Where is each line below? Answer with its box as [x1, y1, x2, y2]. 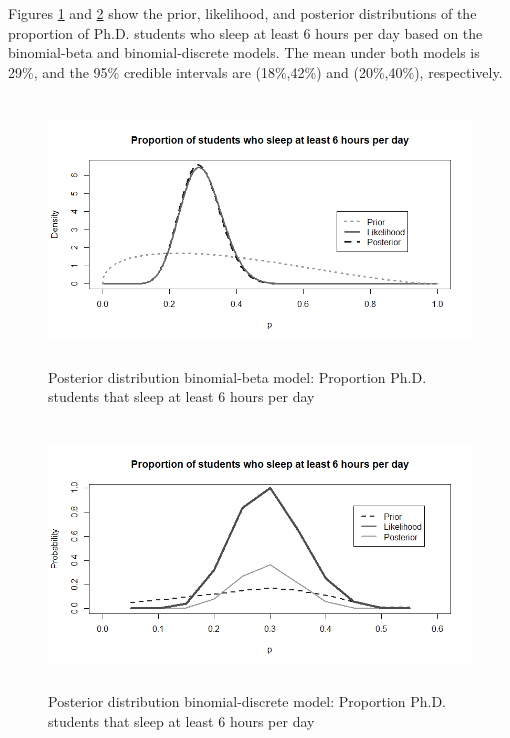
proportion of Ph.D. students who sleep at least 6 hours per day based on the [8, 22, 483, 43]
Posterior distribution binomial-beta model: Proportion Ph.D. [48, 366, 427, 387]
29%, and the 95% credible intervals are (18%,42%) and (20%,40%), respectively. [8, 61, 503, 82]
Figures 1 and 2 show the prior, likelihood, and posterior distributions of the [8, 3, 477, 23]
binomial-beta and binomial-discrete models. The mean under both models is [8, 42, 480, 63]
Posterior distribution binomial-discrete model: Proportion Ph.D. [48, 691, 446, 712]
